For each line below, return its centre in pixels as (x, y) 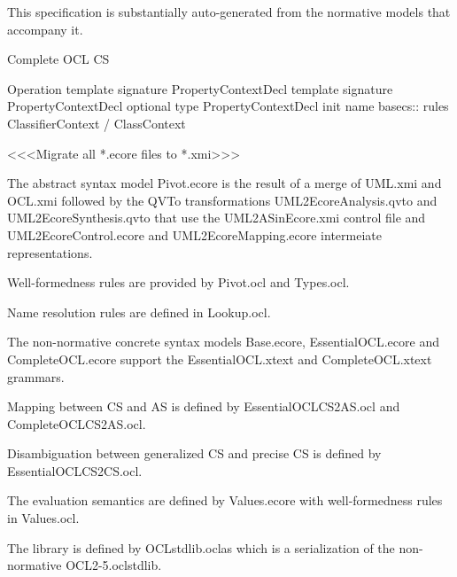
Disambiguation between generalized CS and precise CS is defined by (194, 453)
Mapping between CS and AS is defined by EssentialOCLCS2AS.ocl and (204, 406)
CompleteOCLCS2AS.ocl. (77, 423)
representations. (50, 252)
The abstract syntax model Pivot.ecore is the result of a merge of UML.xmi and (225, 183)
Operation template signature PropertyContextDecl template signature (200, 88)
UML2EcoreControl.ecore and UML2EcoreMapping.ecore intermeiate (194, 234)
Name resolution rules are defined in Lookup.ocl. (139, 312)
